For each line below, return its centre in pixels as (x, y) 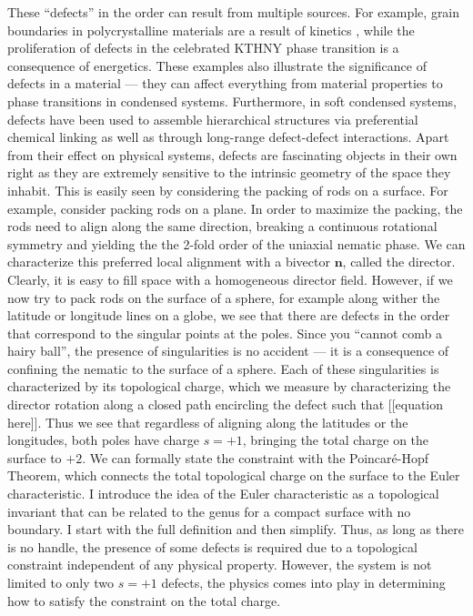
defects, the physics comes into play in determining (303, 582)
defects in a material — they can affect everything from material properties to (225, 83)
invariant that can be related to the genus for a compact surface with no (209, 511)
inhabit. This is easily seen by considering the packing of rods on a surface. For (228, 190)
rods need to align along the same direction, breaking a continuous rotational (222, 226)
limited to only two (61, 582)
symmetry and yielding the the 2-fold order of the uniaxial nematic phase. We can (236, 243)
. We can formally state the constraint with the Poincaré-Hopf (255, 457)
